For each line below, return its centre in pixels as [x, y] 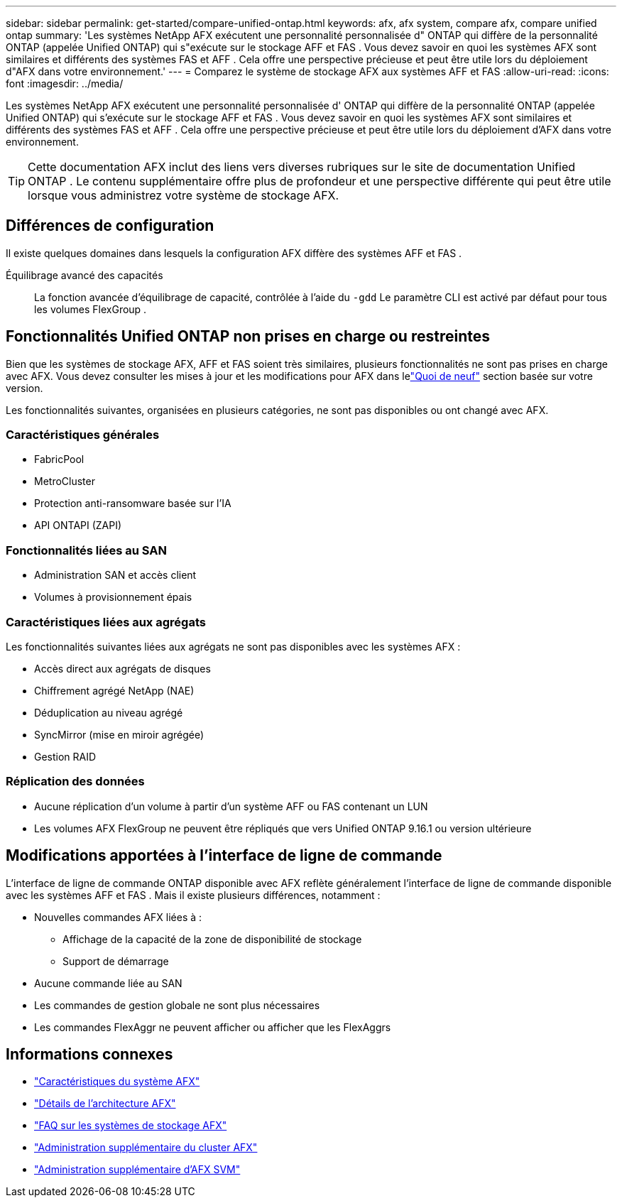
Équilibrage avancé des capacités [84, 275]
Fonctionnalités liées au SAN [86, 550]
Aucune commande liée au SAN [108, 983]
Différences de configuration [110, 226]
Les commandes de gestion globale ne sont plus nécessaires [177, 1005]
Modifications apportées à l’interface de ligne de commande [224, 856]
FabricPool [59, 459]
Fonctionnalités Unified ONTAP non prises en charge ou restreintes [248, 337]
